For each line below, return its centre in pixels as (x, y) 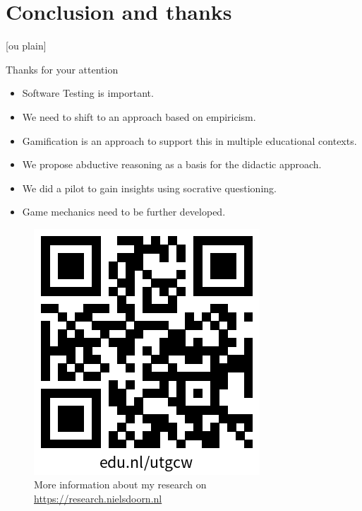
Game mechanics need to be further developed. (124, 212)
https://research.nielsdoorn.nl (98, 499)
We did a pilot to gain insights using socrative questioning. (149, 188)
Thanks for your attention (62, 69)
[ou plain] (26, 46)
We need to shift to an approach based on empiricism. (139, 116)
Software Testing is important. (88, 93)
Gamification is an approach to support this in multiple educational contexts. (189, 140)
